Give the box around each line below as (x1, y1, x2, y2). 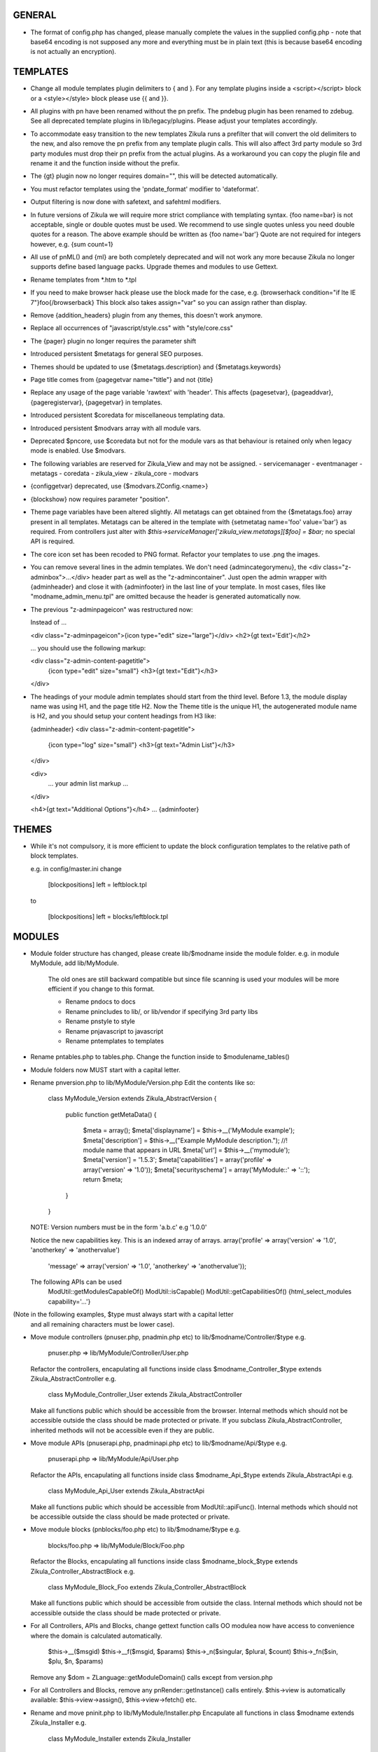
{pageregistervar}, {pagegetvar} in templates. (30, 398, 162, 406)
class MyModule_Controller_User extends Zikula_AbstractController (48, 1390, 243, 1399)
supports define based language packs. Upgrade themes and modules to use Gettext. (30, 263, 279, 271)
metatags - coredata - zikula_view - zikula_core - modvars (30, 470, 199, 478)
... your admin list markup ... (48, 779, 129, 788)
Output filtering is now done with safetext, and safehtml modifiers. (30, 198, 222, 206)
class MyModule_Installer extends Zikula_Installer (48, 1734, 191, 1743)
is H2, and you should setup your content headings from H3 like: (30, 712, 216, 720)
